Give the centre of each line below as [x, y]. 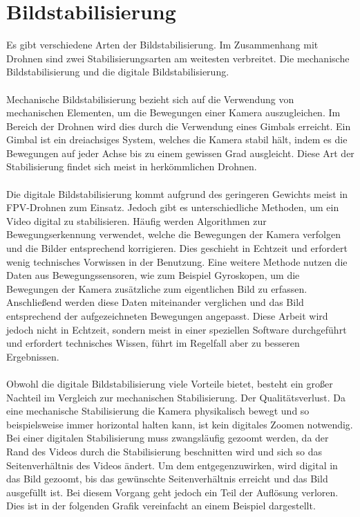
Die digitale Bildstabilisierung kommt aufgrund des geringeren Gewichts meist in [177, 193]
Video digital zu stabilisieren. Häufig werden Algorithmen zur [136, 220]
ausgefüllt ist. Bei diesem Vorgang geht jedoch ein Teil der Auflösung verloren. [172, 492]
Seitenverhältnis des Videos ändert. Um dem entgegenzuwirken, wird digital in [172, 465]
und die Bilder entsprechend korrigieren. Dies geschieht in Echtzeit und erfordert [177, 248]
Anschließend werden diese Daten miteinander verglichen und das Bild [155, 302]
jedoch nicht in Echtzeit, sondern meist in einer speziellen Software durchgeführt [177, 329]
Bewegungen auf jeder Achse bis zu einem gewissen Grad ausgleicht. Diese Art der [180, 153]
